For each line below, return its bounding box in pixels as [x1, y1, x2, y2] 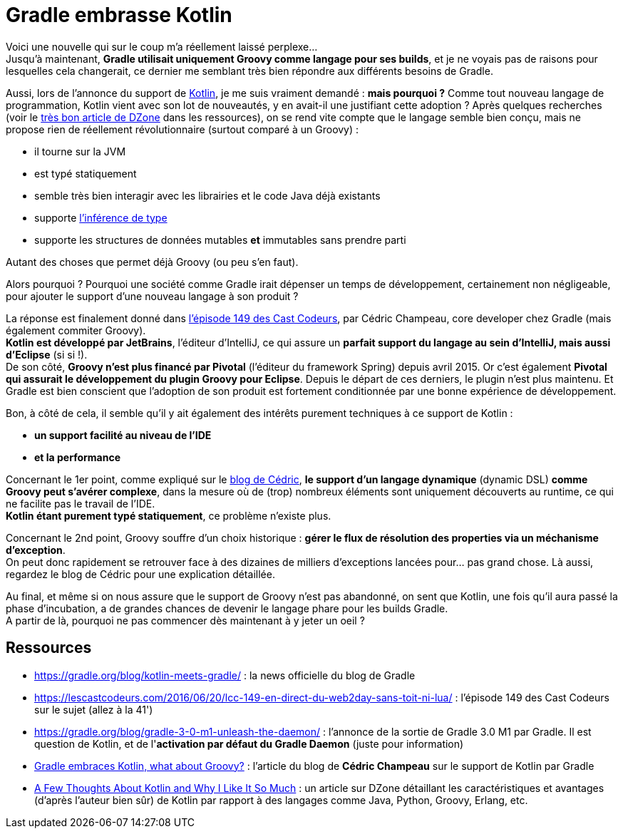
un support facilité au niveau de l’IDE [34, 428, 212, 441]
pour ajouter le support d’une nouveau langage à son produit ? [6, 289, 299, 302]
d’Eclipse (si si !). [6, 348, 88, 361]
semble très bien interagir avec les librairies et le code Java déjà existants [34, 189, 381, 202]
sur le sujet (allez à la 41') [34, 703, 153, 716]
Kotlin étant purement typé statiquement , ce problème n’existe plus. [6, 509, 331, 522]
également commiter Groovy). [6, 324, 146, 336]
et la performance [34, 451, 121, 463]
